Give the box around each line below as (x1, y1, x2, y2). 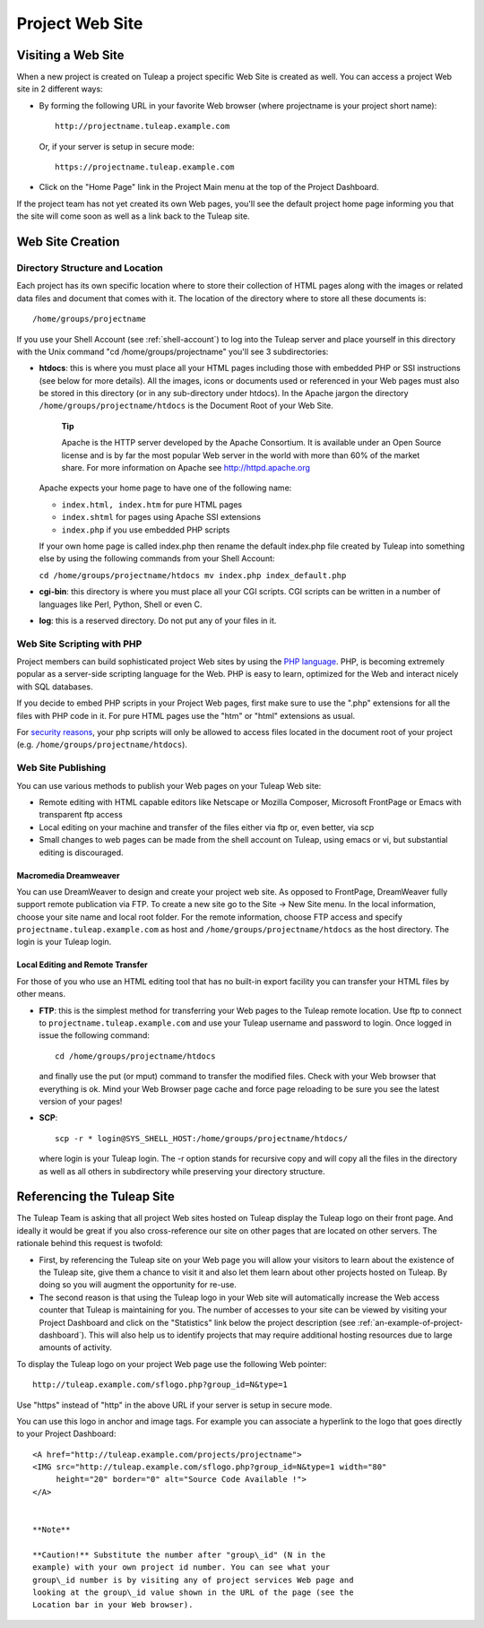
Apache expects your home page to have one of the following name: (39, 482, 292, 493)
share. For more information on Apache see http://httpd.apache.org (61, 463, 311, 473)
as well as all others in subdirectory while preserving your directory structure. (39, 1165, 326, 1176)
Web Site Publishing (16, 762, 107, 775)
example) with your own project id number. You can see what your (32, 1563, 331, 1572)
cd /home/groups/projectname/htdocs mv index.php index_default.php (39, 570, 347, 580)
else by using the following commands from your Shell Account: (39, 553, 275, 564)
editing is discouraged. (39, 847, 125, 858)
